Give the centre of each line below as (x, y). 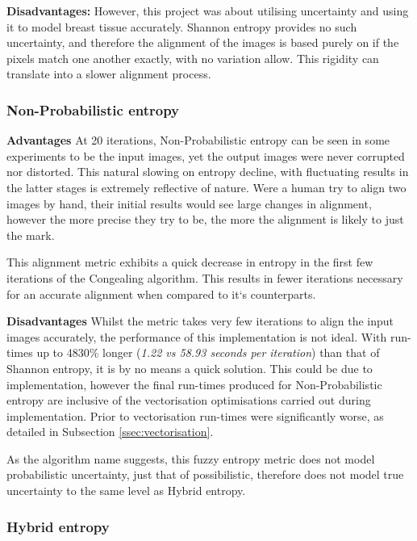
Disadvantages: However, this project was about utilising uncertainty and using (208, 10)
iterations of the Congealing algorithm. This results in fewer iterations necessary (205, 277)
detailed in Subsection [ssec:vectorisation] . (110, 432)
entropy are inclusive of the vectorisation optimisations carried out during (189, 400)
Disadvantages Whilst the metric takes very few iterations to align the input (200, 321)
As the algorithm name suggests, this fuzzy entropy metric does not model (191, 458)
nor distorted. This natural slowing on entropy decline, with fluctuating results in (208, 172)
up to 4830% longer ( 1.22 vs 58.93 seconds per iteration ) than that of (208, 352)
